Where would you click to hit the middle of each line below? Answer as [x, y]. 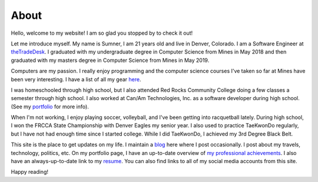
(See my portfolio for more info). [50, 107]
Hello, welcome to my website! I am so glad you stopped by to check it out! [102, 33]
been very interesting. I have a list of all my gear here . [76, 79]
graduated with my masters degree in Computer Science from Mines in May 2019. [110, 60]
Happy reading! [29, 172]
